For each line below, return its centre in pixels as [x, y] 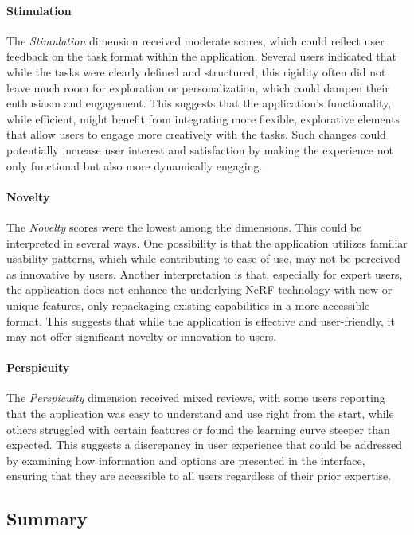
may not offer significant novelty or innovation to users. [142, 336]
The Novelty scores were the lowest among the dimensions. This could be [184, 226]
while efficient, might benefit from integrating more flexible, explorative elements [203, 118]
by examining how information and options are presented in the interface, [186, 460]
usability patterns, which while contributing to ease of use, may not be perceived [203, 258]
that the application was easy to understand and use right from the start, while [200, 414]
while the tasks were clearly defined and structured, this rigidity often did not [196, 71]
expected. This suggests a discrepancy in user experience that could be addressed [204, 445]
